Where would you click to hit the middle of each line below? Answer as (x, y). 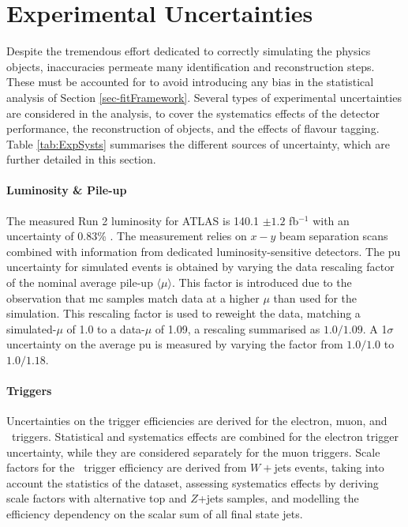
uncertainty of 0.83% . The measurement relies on (127, 236)
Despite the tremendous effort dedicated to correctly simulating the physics (189, 51)
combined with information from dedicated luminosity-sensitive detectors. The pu (204, 251)
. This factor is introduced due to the (262, 282)
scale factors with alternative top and (97, 498)
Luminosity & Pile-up (67, 190)
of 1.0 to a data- (106, 328)
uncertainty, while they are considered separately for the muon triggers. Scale (193, 452)
